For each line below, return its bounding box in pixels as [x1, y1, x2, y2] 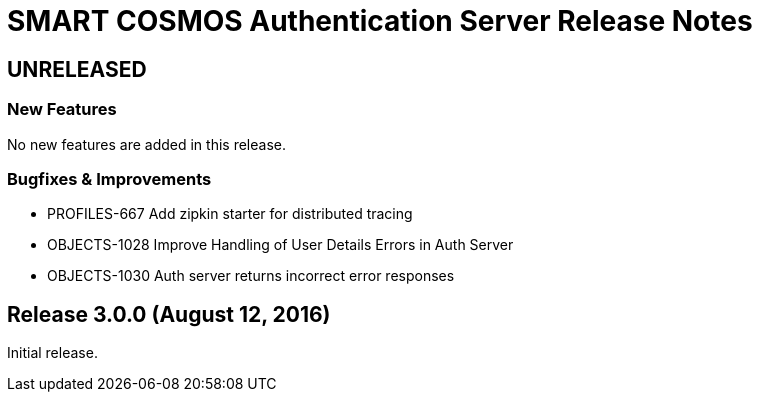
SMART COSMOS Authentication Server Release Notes [7, 4, 753, 38]
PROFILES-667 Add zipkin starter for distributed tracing [47, 205, 413, 223]
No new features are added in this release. [7, 135, 286, 153]
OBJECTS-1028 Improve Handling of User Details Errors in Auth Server [47, 236, 514, 254]
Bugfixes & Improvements [7, 168, 212, 189]
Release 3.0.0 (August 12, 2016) [7, 301, 331, 327]
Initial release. [7, 344, 98, 362]
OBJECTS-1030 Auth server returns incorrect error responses [47, 267, 455, 285]
